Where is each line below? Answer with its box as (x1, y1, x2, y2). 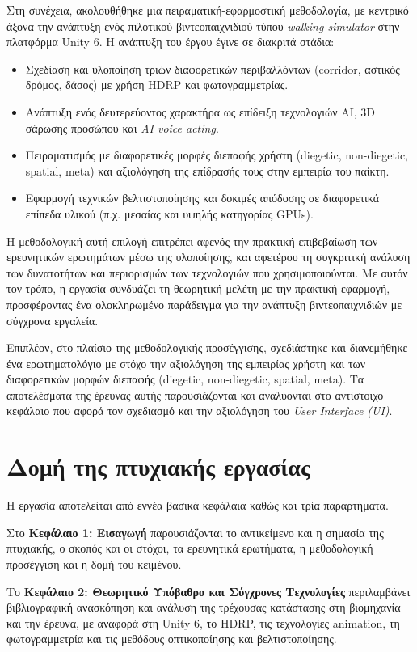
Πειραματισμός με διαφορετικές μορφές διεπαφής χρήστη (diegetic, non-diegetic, (25, 146, 409, 163)
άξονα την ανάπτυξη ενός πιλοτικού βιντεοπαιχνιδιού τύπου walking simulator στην (6, 17, 400, 34)
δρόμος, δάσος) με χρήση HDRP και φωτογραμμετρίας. (25, 76, 289, 93)
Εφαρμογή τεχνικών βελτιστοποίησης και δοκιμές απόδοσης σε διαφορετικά (25, 189, 380, 206)
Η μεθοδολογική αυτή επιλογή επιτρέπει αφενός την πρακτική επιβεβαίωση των (6, 232, 378, 249)
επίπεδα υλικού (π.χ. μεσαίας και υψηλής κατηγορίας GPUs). (25, 205, 314, 222)
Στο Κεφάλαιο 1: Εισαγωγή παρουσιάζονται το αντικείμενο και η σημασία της (6, 523, 384, 540)
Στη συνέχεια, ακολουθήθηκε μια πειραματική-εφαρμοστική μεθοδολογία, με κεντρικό (6, 2, 409, 18)
